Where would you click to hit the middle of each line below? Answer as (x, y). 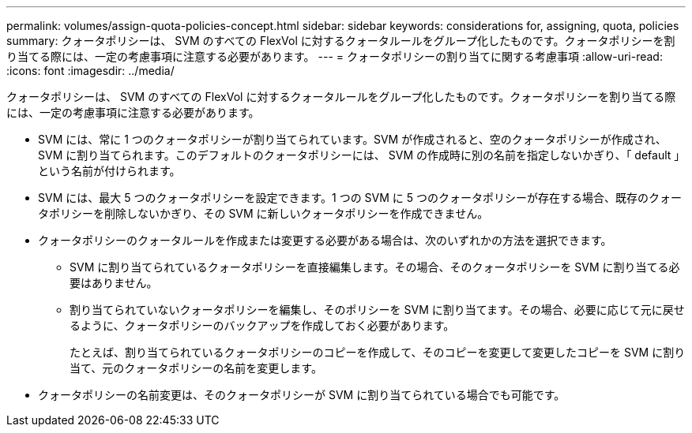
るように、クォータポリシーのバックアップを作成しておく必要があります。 (262, 325)
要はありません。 (114, 283)
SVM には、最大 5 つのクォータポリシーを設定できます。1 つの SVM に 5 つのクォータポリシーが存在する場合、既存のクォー (360, 198)
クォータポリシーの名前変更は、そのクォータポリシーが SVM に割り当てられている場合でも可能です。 (302, 395)
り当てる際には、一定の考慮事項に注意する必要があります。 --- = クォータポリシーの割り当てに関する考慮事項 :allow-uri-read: (335, 56)
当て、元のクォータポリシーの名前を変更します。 (196, 368)
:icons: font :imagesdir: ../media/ (90, 71)
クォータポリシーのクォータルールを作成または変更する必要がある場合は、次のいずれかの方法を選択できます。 (325, 240)
